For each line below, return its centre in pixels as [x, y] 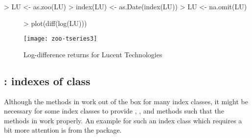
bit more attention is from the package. [63, 130]
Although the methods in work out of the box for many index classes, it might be [126, 101]
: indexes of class [47, 80]
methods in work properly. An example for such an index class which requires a [123, 120]
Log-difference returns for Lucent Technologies [93, 54]
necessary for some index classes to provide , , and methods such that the [114, 111]
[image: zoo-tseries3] [60, 39]
